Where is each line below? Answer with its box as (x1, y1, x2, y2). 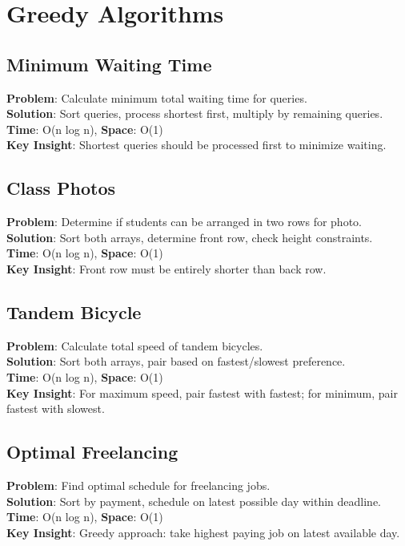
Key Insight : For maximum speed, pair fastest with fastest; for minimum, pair (6, 384, 398, 401)
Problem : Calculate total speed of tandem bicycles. (6, 337, 263, 354)
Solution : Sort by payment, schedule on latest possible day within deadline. (6, 492, 382, 509)
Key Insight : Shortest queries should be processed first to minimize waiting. (6, 136, 387, 153)
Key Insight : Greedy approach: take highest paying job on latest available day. (6, 524, 400, 540)
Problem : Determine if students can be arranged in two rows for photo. (6, 213, 362, 230)
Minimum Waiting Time (6, 51, 212, 76)
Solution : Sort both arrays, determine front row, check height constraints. (6, 229, 373, 245)
